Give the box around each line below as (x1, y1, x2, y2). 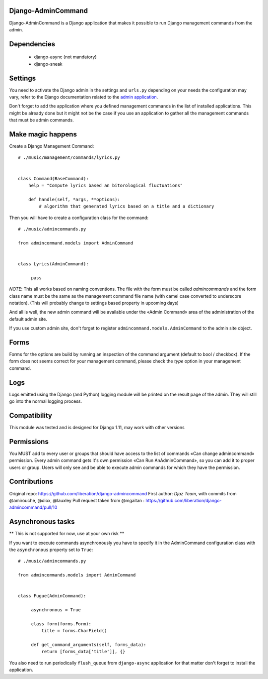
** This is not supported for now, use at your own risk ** (9, 531, 125, 537)
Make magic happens (9, 130, 77, 138)
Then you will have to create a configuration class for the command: (9, 215, 149, 221)
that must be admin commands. (9, 117, 74, 123)
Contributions (9, 477, 53, 486)
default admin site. (9, 316, 47, 322)
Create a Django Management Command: (9, 143, 94, 149)
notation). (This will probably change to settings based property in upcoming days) (9, 300, 179, 306)
